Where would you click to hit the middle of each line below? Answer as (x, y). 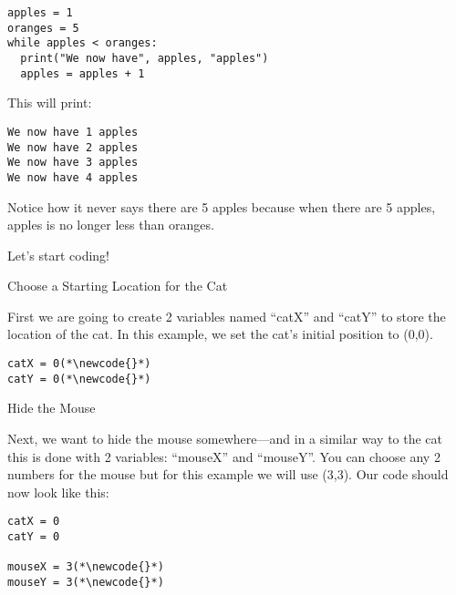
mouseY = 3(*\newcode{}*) (86, 582)
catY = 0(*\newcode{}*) (79, 379)
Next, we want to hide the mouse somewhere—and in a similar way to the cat (225, 438)
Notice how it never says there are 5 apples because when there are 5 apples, (222, 206)
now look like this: (58, 492)
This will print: (50, 103)
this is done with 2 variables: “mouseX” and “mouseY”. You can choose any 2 (224, 456)
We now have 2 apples (73, 147)
